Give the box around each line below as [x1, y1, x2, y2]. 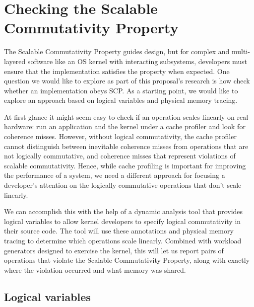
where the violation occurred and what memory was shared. [4, 264, 186, 275]
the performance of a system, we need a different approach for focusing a [4, 170, 225, 180]
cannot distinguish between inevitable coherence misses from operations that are [4, 141, 249, 151]
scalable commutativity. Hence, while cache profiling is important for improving [4, 160, 246, 170]
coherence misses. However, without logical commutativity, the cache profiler [4, 131, 237, 142]
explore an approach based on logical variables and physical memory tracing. [4, 95, 238, 105]
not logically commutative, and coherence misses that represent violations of [4, 151, 236, 161]
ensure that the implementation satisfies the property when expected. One [4, 66, 230, 76]
